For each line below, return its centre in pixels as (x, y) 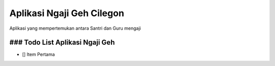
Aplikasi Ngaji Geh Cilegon (67, 13)
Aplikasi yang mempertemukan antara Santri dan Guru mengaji (75, 28)
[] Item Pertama (39, 54)
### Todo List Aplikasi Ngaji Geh (62, 43)
